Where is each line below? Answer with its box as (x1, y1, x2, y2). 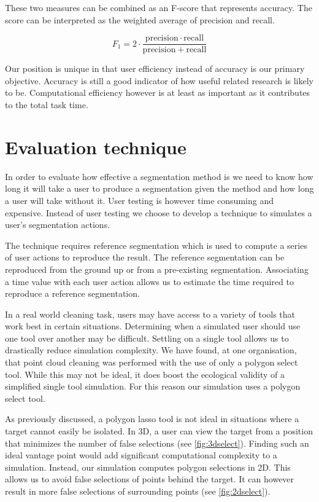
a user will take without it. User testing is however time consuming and (5, 194, 274, 206)
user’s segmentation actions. (5, 218, 110, 231)
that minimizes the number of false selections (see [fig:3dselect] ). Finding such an (5, 436, 309, 449)
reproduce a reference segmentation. (5, 287, 140, 300)
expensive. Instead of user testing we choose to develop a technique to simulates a (5, 206, 312, 219)
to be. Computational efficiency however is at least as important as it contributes (5, 86, 310, 99)
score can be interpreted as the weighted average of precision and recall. (5, 13, 275, 26)
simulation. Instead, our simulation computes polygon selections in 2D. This (5, 460, 291, 473)
